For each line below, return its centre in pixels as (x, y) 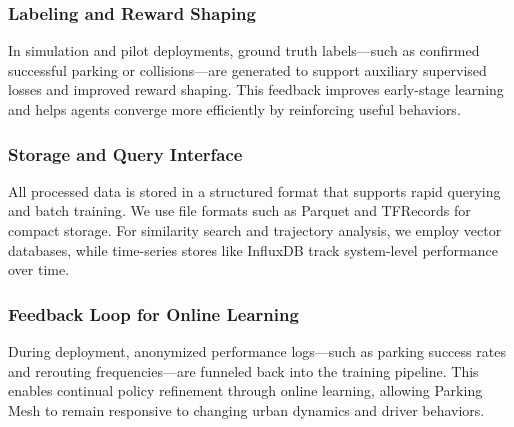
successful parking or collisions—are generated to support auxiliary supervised (247, 69)
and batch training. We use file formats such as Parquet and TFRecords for (239, 210)
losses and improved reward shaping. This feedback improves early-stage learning (256, 89)
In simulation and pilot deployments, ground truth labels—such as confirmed (244, 50)
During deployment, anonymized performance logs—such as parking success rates (257, 351)
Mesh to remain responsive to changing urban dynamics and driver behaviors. (246, 409)
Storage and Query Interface (125, 153)
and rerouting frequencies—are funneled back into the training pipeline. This (243, 370)
